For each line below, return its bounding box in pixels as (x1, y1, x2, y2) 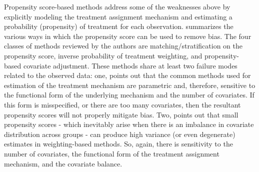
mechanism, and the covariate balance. (4, 158, 122, 168)
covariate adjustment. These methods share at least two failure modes (23, 60, 237, 70)
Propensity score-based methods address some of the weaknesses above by (4, 1, 230, 11)
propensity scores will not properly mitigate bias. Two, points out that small (4, 109, 238, 119)
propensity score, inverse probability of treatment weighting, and (4, 50, 202, 60)
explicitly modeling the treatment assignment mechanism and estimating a (4, 11, 232, 21)
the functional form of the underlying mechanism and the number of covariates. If (4, 89, 254, 100)
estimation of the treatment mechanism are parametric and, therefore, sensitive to (4, 79, 255, 90)
